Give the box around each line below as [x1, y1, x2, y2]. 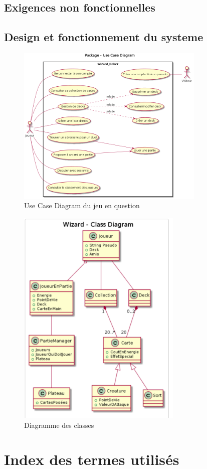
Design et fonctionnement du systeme [4, 29, 203, 45]
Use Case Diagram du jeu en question [24, 200, 140, 211]
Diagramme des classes [24, 419, 94, 430]
